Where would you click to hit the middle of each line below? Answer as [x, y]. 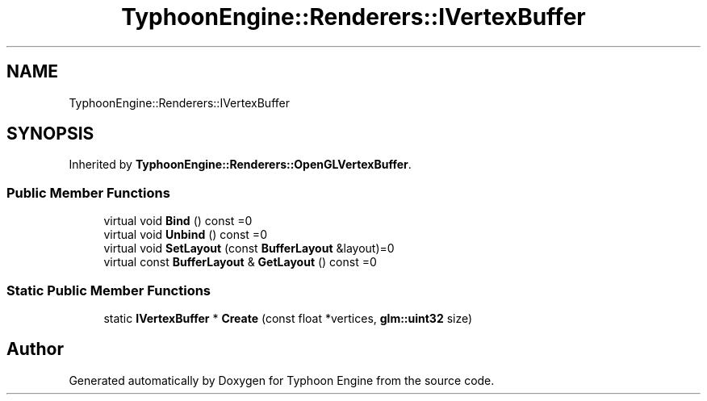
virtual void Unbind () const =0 [185, 235]
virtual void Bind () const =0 [178, 221]
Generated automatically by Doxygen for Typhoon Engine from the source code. [282, 380]
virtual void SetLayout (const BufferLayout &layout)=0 [249, 249]
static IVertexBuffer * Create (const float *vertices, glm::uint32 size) [288, 318]
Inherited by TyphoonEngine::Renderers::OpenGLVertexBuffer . [240, 165]
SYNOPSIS [50, 134]
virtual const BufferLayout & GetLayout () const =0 [240, 262]
